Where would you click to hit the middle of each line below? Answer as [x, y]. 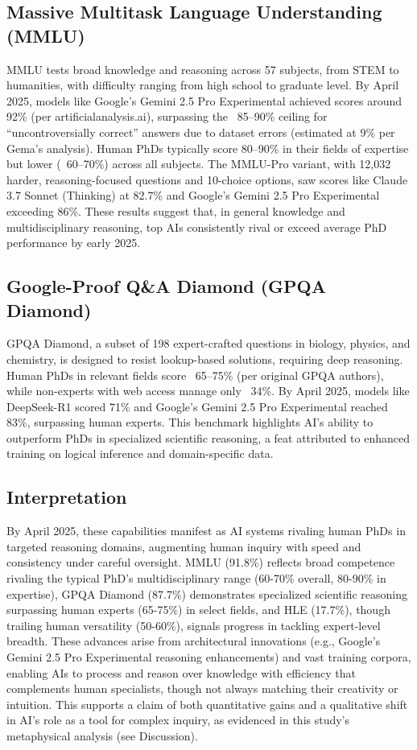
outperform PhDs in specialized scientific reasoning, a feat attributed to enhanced [208, 437]
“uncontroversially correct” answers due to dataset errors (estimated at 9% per [201, 132]
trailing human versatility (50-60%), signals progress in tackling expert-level [194, 625]
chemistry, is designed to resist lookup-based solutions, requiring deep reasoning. [205, 359]
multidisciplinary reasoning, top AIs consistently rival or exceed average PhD [197, 227]
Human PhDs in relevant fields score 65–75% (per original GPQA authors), [195, 375]
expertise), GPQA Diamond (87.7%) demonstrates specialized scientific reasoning [207, 593]
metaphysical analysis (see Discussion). [102, 735]
